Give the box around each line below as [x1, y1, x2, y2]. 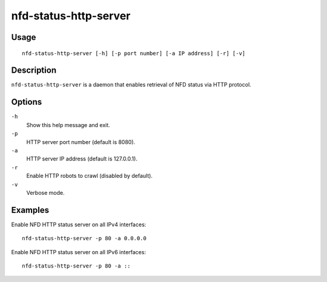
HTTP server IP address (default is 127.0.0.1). [26, 155, 137, 163]
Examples [11, 205, 50, 215]
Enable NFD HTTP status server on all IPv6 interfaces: [11, 248, 147, 255]
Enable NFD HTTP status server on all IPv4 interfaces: [11, 221, 147, 228]
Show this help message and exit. [26, 121, 110, 128]
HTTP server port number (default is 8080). [26, 138, 136, 145]
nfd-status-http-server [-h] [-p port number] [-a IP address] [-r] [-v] [22, 50, 246, 57]
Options [11, 97, 42, 107]
